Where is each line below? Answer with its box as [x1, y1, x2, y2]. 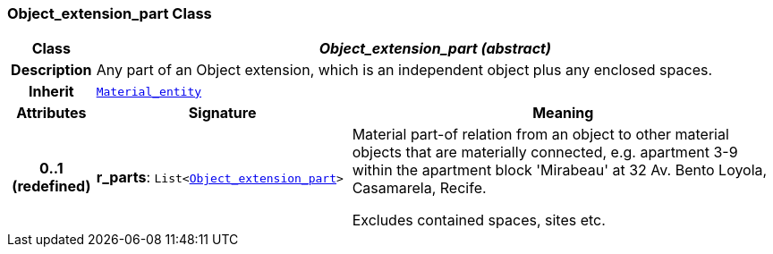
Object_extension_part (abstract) [319, 39, 551, 58]
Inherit [28, 82, 74, 101]
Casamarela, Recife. [352, 179, 487, 198]
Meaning [532, 104, 594, 123]
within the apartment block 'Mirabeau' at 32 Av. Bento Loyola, [352, 161, 768, 180]
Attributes [16, 104, 87, 123]
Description [11, 61, 92, 80]
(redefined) [12, 177, 91, 196]
